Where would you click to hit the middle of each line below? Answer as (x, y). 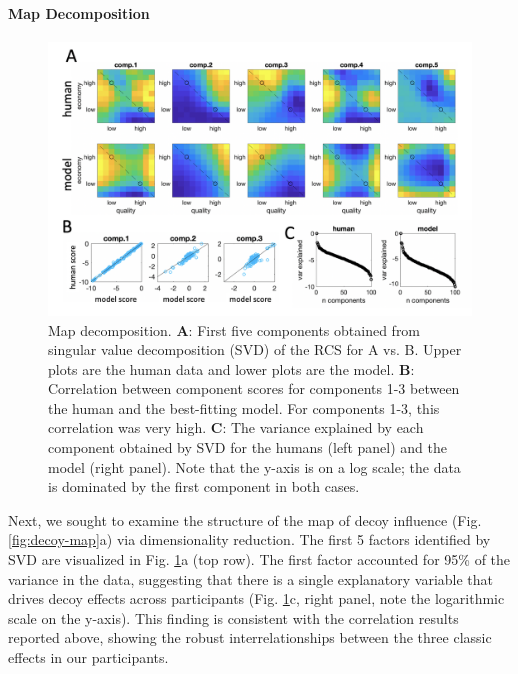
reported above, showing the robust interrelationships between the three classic (250, 637)
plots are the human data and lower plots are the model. (221, 368)
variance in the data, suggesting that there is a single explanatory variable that (251, 578)
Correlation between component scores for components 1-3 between (254, 388)
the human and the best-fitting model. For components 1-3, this (244, 407)
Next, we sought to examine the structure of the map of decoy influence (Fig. (245, 519)
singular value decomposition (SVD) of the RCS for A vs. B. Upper (255, 349)
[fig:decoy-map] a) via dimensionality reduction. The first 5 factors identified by (249, 539)
